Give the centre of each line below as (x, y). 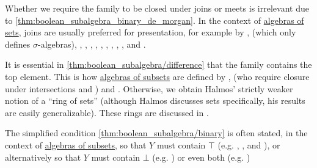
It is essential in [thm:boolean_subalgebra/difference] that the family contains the (158, 64)
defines (18, 44)
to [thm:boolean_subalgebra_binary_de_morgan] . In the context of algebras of (155, 20)
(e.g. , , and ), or (249, 144)
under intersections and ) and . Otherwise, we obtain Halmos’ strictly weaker (149, 88)
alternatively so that (43, 157)
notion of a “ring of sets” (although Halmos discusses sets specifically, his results (155, 100)
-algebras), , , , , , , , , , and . (92, 44)
